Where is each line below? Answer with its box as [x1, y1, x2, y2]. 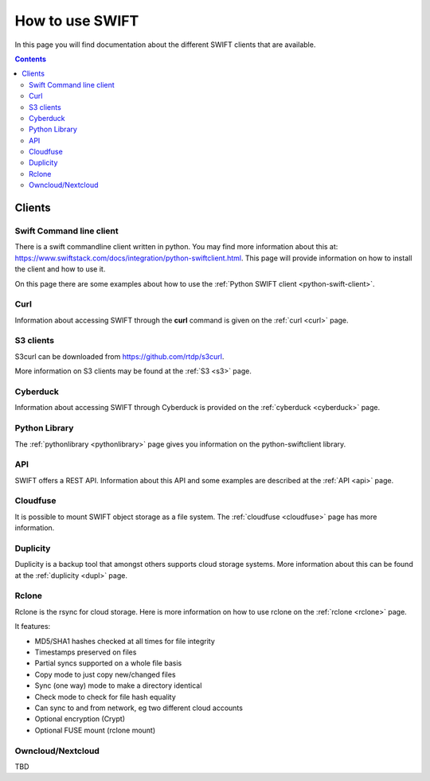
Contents [14, 54, 47, 64]
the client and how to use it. [14, 264, 106, 274]
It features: [14, 622, 51, 631]
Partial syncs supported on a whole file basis [34, 658, 182, 668]
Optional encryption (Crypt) [34, 714, 125, 724]
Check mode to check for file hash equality [34, 692, 177, 701]
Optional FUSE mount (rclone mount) [34, 725, 156, 735]
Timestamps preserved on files [34, 647, 137, 657]
